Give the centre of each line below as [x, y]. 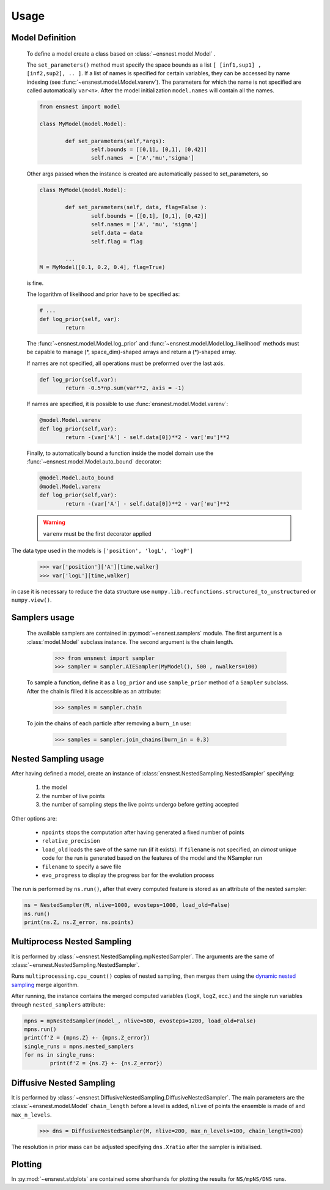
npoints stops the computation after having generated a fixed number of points [143, 832]
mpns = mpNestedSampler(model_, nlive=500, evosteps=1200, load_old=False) [140, 1021]
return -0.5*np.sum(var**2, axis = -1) [125, 388]
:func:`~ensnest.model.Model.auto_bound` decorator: [94, 462]
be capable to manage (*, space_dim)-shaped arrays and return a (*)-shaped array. [131, 352]
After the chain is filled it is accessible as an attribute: [94, 691]
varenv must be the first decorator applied [97, 534]
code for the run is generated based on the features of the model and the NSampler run [152, 858]
